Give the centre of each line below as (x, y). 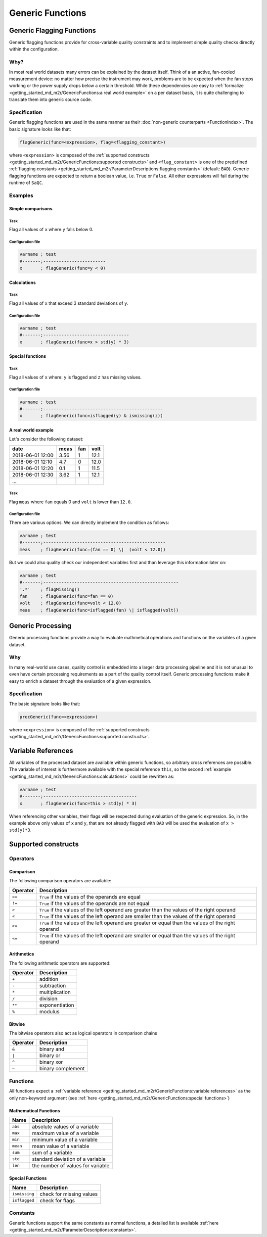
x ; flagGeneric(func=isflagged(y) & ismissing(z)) (91, 416)
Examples (21, 195)
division (48, 999)
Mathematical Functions (35, 1110)
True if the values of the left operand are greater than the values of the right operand (137, 909)
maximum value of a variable (65, 1133)
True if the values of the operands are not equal (94, 903)
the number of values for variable (71, 1165)
